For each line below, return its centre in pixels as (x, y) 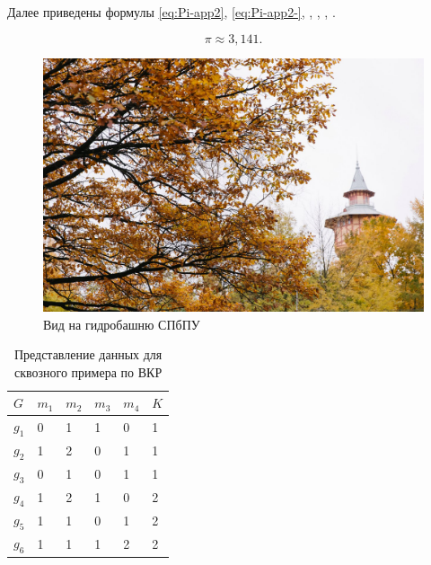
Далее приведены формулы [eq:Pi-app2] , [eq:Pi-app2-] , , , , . (172, 12)
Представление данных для (88, 354)
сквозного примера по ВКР (88, 371)
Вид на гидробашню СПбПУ (122, 324)
